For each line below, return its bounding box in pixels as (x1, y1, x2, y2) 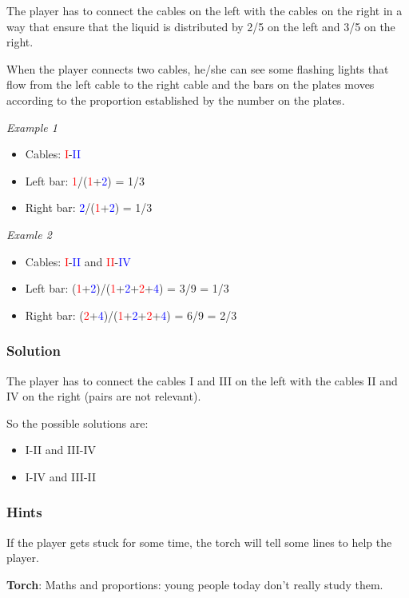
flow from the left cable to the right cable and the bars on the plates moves (6, 76, 375, 93)
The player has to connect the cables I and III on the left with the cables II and (6, 372, 398, 389)
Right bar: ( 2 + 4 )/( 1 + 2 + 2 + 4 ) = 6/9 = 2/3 (25, 306, 237, 323)
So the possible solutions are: (6, 414, 149, 431)
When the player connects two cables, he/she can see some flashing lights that (6, 60, 389, 77)
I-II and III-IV (25, 441, 97, 458)
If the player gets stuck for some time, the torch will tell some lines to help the (6, 533, 392, 550)
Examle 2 (6, 225, 52, 242)
